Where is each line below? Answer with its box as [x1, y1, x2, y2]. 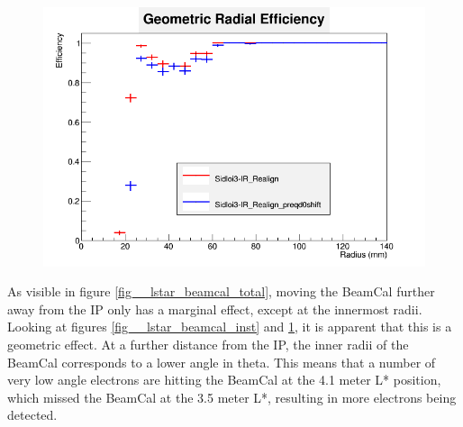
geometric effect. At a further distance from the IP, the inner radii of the [7, 334, 409, 353]
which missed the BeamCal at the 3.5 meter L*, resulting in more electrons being [7, 387, 457, 406]
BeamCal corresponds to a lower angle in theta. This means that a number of [7, 352, 436, 371]
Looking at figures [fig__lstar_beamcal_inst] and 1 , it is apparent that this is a [7, 317, 452, 336]
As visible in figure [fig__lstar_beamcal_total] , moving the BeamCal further [7, 282, 435, 301]
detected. [7, 405, 58, 424]
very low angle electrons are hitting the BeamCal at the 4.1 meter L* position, [7, 370, 441, 389]
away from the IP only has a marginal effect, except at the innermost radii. [7, 299, 422, 318]
